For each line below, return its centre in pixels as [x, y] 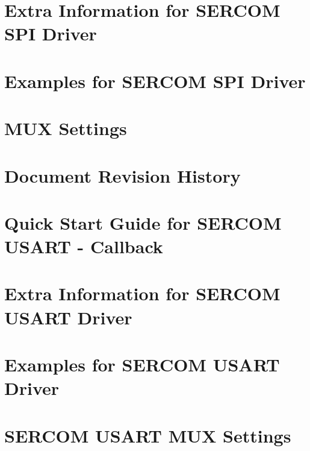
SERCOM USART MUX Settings [148, 435]
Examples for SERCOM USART [142, 364]
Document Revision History [122, 175]
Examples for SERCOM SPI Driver [155, 80]
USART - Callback [84, 246]
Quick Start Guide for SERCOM [143, 222]
